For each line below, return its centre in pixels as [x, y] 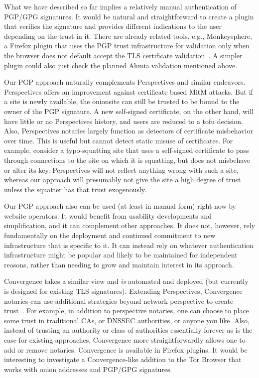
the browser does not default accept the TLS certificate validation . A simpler [123, 55]
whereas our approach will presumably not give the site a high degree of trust [123, 180]
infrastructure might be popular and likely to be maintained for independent [121, 255]
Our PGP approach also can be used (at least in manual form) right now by [120, 206]
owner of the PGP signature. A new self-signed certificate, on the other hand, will [129, 111]
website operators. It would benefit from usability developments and [108, 215]
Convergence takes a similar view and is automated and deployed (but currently [126, 281]
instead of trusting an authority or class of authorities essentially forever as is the [128, 330]
